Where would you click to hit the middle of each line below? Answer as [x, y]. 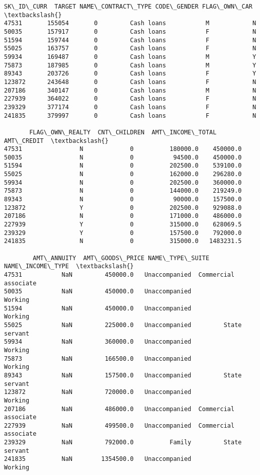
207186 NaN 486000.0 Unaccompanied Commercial [119, 409]
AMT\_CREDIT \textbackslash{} [56, 141]
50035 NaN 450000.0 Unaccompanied [98, 292]
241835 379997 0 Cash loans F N [130, 115]
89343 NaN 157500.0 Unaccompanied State [123, 375]
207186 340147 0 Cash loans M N [130, 90]
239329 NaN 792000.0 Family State [123, 443]
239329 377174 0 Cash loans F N [130, 107]
